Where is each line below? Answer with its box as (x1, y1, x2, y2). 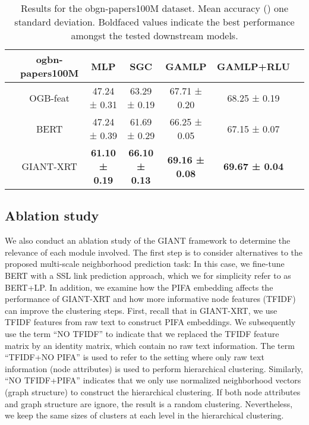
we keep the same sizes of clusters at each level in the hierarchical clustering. (5, 409, 284, 421)
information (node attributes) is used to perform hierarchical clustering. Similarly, (5, 362, 303, 374)
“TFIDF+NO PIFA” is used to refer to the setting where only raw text (5, 351, 264, 363)
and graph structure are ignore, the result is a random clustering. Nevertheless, (5, 397, 293, 410)
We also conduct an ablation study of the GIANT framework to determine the (5, 234, 291, 247)
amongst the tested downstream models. (71, 29, 238, 42)
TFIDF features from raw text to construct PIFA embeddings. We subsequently (5, 316, 296, 328)
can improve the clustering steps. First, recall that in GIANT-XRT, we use (5, 304, 278, 316)
